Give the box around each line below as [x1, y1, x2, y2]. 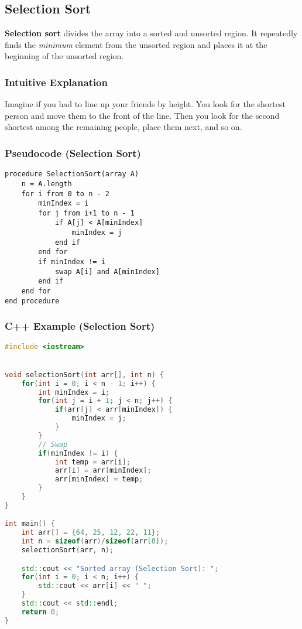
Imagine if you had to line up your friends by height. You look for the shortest [5, 98, 286, 110]
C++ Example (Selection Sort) [5, 319, 155, 333]
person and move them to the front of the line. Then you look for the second [5, 109, 280, 121]
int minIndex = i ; [38, 388, 110, 396]
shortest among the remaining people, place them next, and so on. [5, 121, 242, 133]
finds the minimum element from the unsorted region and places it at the [5, 38, 267, 50]
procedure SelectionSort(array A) [5, 170, 139, 179]
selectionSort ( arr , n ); [21, 546, 114, 555]
